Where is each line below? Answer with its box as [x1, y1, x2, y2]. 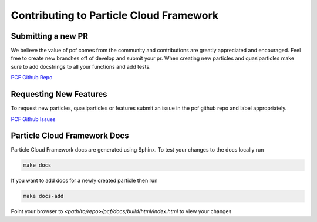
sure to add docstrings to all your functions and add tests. [11, 63, 151, 70]
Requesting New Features [11, 89, 108, 99]
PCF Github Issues [11, 115, 56, 123]
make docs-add [23, 193, 64, 200]
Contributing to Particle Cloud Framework [11, 9, 219, 22]
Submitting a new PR [11, 31, 88, 41]
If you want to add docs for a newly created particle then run [11, 177, 158, 184]
